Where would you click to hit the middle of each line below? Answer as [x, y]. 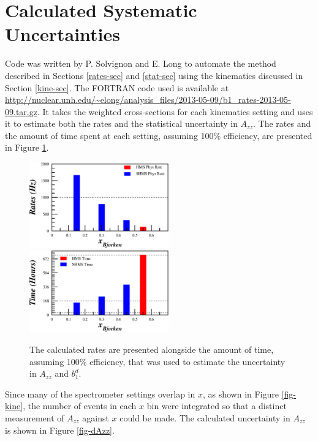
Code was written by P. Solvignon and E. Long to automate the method [141, 63]
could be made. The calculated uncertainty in [205, 418]
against [96, 418]
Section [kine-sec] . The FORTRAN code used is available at [117, 87]
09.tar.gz [21, 111]
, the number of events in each [80, 406]
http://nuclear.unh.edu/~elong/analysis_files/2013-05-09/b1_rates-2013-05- [148, 100]
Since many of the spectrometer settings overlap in [100, 394]
